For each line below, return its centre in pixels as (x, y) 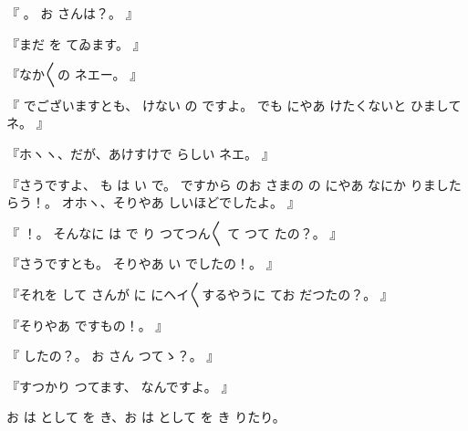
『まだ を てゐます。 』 (76, 43)
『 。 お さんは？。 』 (73, 13)
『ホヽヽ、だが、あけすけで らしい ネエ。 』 (140, 153)
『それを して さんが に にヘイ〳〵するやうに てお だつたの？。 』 (200, 294)
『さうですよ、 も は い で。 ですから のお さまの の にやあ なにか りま (221, 184)
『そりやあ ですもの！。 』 (88, 325)
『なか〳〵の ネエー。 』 (75, 74)
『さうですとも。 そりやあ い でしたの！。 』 (143, 263)
